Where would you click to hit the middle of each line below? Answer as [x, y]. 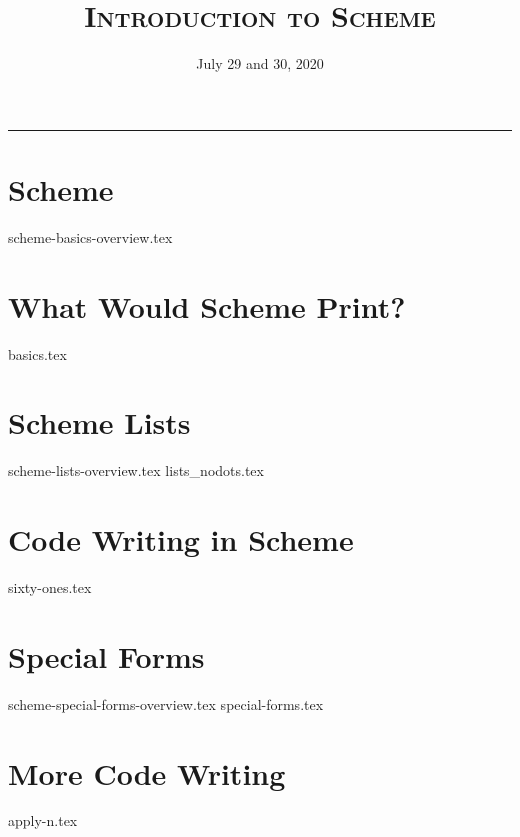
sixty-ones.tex [50, 587]
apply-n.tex [43, 820]
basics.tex [37, 353]
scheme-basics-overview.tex [90, 236]
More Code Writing [147, 772]
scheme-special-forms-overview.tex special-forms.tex [166, 703]
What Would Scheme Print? [207, 305]
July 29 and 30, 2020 [260, 63]
